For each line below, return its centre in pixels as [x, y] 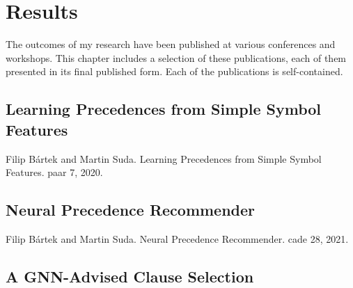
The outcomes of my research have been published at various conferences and [171, 44]
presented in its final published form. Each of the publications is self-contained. [174, 71]
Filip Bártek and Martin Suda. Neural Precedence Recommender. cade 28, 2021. [177, 238]
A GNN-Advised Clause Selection [130, 276]
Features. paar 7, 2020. [54, 172]
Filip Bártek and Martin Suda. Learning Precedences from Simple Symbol [164, 158]
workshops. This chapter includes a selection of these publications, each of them [176, 57]
